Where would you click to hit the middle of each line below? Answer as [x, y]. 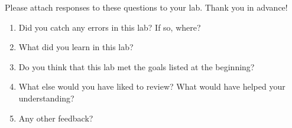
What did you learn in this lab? [76, 47]
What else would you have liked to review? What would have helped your [152, 86]
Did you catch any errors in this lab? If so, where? [110, 27]
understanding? [46, 98]
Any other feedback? [56, 118]
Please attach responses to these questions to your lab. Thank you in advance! [146, 7]
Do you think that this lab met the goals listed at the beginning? [137, 66]
